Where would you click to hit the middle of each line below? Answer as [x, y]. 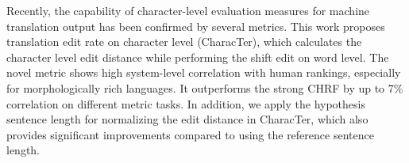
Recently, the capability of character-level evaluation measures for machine [188, 10]
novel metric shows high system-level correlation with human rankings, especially [204, 72]
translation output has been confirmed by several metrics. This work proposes [196, 26]
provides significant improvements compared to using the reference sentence [190, 134]
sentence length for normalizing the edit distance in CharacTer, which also [187, 119]
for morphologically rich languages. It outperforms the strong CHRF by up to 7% [205, 87]
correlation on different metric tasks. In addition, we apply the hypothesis [186, 103]
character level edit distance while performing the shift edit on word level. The [198, 57]
